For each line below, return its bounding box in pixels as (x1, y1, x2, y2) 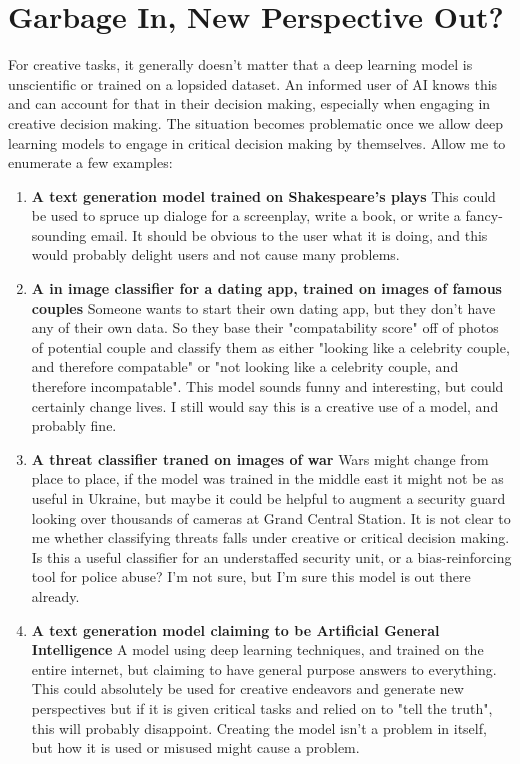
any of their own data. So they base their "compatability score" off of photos (31, 317, 499, 338)
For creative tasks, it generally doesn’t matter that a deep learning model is (8, 54, 473, 75)
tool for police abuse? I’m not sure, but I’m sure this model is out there (31, 566, 471, 587)
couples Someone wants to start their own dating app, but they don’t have (31, 297, 496, 318)
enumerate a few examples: (8, 152, 173, 173)
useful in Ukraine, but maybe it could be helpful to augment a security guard (31, 488, 506, 508)
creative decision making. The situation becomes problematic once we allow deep (8, 112, 503, 133)
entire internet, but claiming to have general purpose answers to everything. (31, 658, 497, 679)
